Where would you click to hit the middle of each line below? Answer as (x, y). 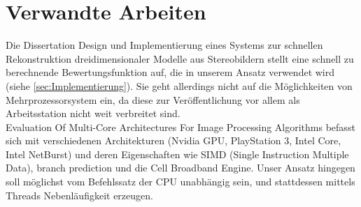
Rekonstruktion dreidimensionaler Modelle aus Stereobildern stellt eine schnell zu (180, 58)
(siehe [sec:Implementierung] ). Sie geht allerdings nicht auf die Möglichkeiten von (179, 85)
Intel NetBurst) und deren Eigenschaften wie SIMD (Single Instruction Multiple (177, 154)
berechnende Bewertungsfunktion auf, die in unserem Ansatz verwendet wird (170, 72)
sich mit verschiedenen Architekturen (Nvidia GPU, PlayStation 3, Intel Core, (174, 140)
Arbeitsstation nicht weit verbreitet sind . (93, 113)
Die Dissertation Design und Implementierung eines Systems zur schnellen (164, 45)
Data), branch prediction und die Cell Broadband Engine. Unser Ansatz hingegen (180, 168)
